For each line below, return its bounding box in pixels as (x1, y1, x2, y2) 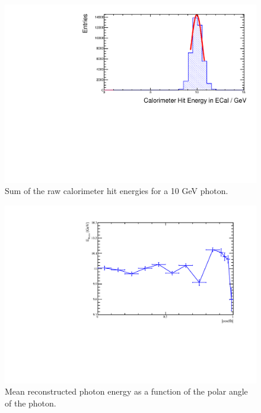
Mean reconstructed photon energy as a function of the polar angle (5, 385, 248, 398)
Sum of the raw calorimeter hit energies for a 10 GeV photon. (5, 185, 228, 197)
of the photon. (5, 396, 56, 409)
